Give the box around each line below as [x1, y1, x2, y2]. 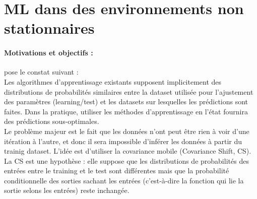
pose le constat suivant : [4, 67, 79, 77]
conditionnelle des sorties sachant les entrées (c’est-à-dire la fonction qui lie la [4, 175, 244, 185]
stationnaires [4, 18, 95, 38]
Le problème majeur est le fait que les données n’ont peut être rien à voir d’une [4, 125, 249, 136]
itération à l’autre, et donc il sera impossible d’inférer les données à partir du [4, 136, 242, 146]
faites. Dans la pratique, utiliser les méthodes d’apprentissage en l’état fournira [4, 106, 248, 116]
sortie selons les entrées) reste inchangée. [4, 185, 130, 195]
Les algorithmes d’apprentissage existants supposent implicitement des [4, 76, 222, 87]
